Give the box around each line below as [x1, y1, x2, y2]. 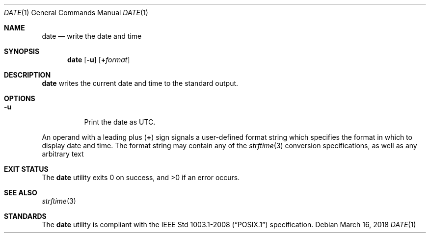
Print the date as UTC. [84, 118, 156, 126]
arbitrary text [42, 150, 84, 158]
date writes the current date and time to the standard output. [42, 79, 239, 87]
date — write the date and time [42, 32, 142, 40]
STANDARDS [4, 212, 47, 220]
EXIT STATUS [4, 165, 49, 173]
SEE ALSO [4, 188, 37, 197]
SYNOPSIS [4, 47, 40, 55]
